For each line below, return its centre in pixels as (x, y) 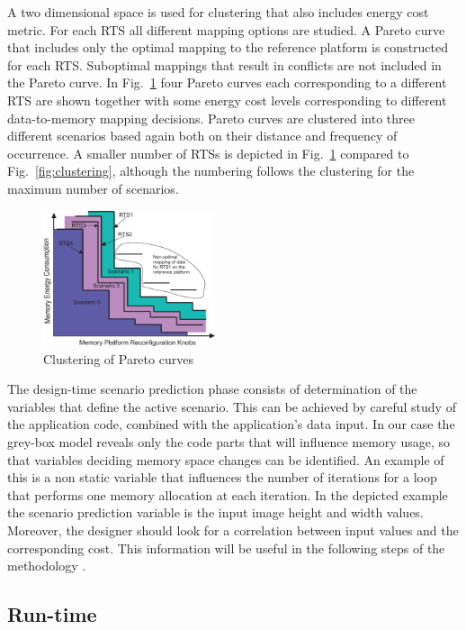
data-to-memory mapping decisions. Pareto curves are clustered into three (211, 118)
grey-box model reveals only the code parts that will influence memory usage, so (229, 442)
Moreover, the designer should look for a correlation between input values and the (233, 530)
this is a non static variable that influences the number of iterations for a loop (222, 477)
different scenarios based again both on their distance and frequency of (202, 136)
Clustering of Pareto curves (118, 358)
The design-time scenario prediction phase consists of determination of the (212, 389)
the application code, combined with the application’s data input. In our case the (231, 424)
